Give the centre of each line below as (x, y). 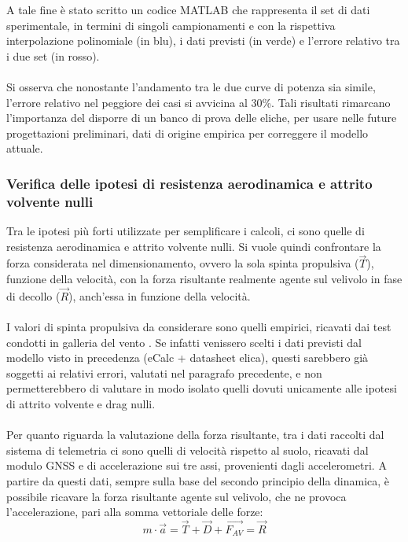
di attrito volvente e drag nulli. (81, 404)
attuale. (25, 148)
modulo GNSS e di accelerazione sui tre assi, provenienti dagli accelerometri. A (197, 465)
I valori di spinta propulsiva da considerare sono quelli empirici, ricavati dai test (199, 327)
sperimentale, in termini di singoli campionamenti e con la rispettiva (171, 25)
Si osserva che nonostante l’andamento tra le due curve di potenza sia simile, (191, 86)
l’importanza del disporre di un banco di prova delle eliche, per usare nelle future (202, 118)
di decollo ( (33, 295)
